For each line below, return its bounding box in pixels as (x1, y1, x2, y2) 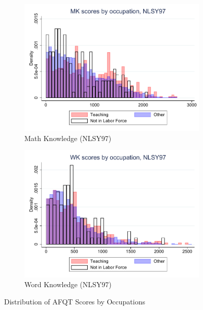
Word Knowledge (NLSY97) (24, 279, 112, 290)
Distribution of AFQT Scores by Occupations (4, 296, 145, 306)
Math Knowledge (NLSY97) (24, 132, 112, 143)
